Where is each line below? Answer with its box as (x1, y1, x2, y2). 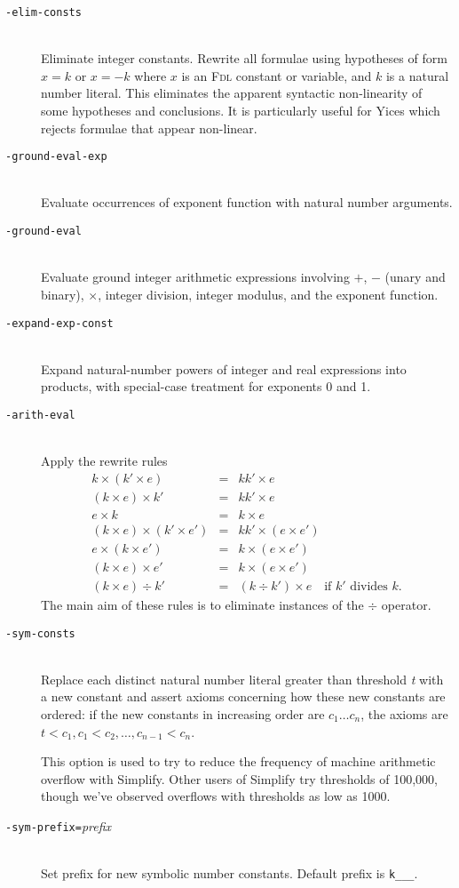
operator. (381, 596, 431, 613)
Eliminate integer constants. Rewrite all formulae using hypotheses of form (41, 49, 447, 68)
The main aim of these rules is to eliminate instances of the (41, 596, 364, 613)
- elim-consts (5, 6, 82, 19)
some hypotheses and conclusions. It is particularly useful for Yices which (41, 101, 440, 120)
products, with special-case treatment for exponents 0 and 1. (41, 377, 371, 396)
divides (350, 580, 388, 593)
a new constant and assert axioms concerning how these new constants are (41, 687, 446, 706)
